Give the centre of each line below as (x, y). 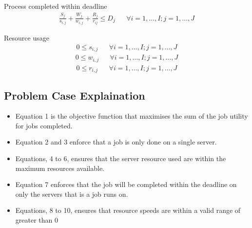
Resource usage (27, 38)
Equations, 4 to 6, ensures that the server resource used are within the (121, 158)
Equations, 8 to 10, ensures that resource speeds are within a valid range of (128, 210)
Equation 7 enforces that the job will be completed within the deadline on (126, 184)
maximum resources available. (60, 168)
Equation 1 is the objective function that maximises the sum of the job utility (132, 116)
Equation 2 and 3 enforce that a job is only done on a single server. (116, 142)
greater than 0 (37, 220)
